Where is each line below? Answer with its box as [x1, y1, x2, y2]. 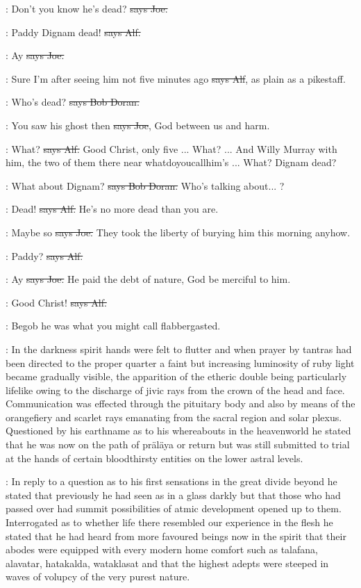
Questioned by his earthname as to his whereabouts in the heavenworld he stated [6, 423, 351, 438]
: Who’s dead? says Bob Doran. [6, 95, 140, 109]
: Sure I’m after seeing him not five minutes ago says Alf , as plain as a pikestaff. [6, 71, 346, 85]
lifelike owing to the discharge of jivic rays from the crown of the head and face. [6, 382, 345, 397]
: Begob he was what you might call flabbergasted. [6, 318, 221, 333]
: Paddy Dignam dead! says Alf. [6, 24, 141, 39]
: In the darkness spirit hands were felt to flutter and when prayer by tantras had [6, 341, 352, 356]
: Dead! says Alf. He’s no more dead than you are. [6, 202, 219, 216]
